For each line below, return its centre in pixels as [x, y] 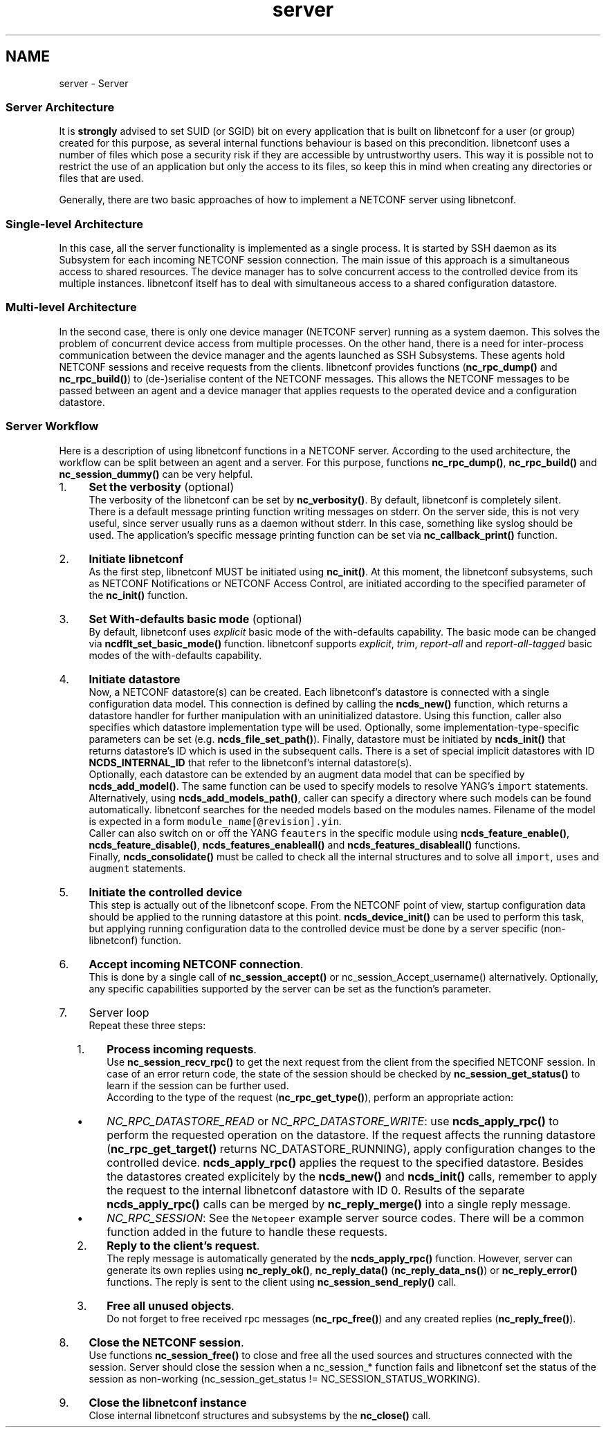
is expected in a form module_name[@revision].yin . [215, 821]
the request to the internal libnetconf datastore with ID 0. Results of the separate [316, 1190]
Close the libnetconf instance [168, 1402]
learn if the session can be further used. [198, 1085]
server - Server [94, 83]
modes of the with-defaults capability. [175, 655]
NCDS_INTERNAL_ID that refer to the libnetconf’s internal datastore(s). [250, 762]
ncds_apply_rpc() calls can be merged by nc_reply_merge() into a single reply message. [339, 1204]
